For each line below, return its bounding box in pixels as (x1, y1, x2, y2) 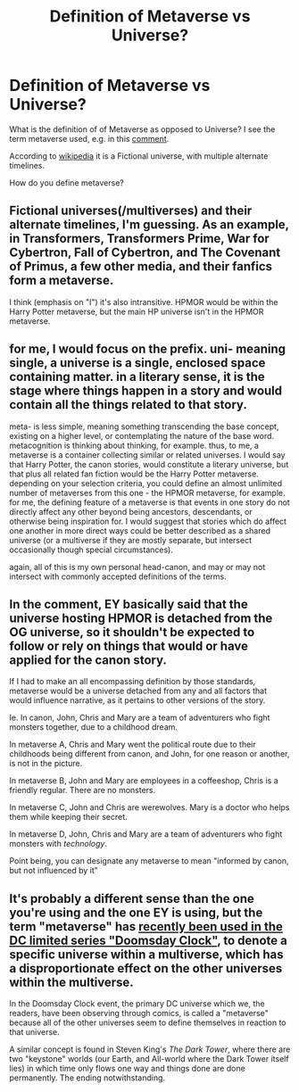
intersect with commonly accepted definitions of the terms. (9, 571, 227, 582)
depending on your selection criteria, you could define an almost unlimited (9, 477, 283, 488)
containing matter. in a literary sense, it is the (9, 369, 265, 385)
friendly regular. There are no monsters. (9, 785, 156, 796)
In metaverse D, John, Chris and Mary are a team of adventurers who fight (9, 829, 283, 840)
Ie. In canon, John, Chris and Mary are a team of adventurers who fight (9, 712, 270, 724)
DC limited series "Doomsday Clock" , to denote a (9, 932, 287, 947)
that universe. (9, 1027, 60, 1038)
